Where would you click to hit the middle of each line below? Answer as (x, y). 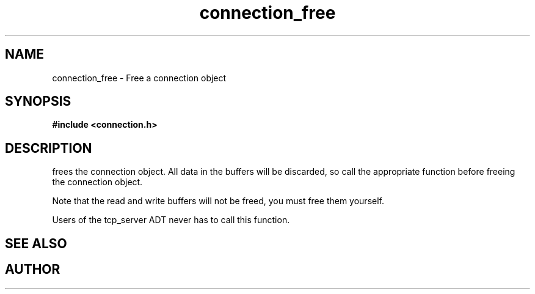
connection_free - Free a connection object (139, 78)
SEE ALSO (36, 243)
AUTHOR (33, 270)
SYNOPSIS (38, 101)
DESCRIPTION (49, 148)
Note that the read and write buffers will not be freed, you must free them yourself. (218, 201)
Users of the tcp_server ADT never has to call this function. (171, 220)
